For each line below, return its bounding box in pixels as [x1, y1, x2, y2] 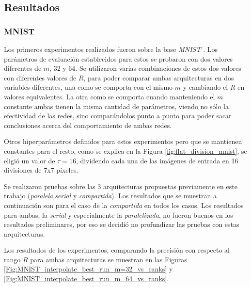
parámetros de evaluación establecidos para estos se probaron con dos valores [4, 53, 233, 64]
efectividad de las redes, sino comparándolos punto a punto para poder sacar [4, 111, 232, 121]
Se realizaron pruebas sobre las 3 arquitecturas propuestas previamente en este [4, 181, 237, 191]
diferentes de [4, 63, 42, 73]
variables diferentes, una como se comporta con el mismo [4, 82, 173, 92]
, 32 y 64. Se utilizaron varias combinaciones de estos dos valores [49, 63, 241, 73]
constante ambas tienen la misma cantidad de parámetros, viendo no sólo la [4, 101, 229, 111]
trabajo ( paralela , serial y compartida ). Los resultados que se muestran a [4, 191, 217, 201]
